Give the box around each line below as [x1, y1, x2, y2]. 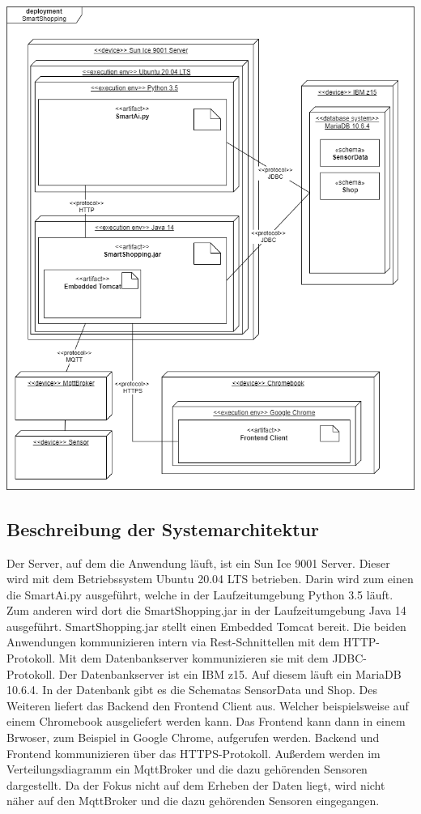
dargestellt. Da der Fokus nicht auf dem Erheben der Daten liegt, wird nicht [6, 776, 385, 793]
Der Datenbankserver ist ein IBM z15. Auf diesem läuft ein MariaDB [58, 665, 402, 682]
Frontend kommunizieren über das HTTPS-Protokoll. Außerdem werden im [6, 744, 381, 761]
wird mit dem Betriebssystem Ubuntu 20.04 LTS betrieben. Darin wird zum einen [6, 570, 414, 587]
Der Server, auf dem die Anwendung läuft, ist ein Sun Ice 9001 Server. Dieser [6, 554, 390, 571]
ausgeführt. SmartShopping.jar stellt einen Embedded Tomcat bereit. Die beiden [6, 617, 406, 634]
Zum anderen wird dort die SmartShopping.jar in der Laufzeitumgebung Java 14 [6, 602, 406, 619]
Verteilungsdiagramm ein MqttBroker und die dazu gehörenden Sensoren [6, 761, 368, 778]
